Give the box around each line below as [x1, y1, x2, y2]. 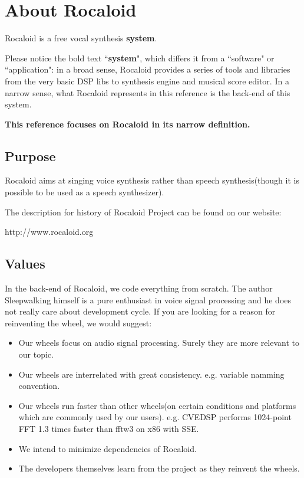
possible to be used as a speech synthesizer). [5, 186, 164, 198]
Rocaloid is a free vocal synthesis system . [5, 32, 157, 44]
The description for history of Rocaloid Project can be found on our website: [5, 205, 282, 218]
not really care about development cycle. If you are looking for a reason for [5, 305, 276, 317]
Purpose [5, 146, 56, 165]
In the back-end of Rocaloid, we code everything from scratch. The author [5, 282, 273, 294]
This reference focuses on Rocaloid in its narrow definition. [5, 117, 250, 130]
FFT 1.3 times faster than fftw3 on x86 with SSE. [18, 423, 199, 434]
